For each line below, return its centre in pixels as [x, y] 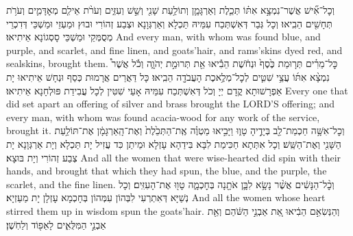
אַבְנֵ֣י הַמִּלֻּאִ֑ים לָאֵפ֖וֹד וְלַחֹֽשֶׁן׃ [56, 224]
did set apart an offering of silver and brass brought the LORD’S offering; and [171, 104]
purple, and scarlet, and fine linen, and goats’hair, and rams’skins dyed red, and [174, 50]
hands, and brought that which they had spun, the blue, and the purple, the [167, 171]
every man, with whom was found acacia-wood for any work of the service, [163, 117]
